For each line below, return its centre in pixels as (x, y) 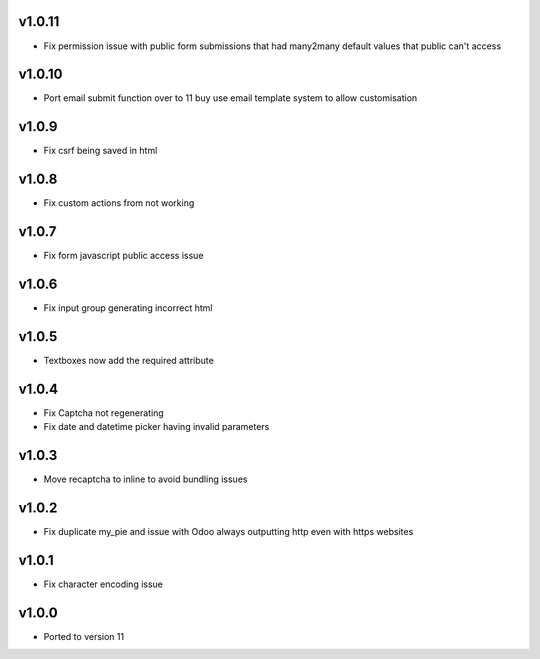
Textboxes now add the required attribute (128, 360)
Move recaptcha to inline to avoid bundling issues (145, 479)
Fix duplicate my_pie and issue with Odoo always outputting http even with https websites (228, 532)
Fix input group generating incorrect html (128, 308)
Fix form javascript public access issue (123, 256)
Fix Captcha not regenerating (103, 412)
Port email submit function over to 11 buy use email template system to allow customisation (230, 98)
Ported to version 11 (84, 636)
